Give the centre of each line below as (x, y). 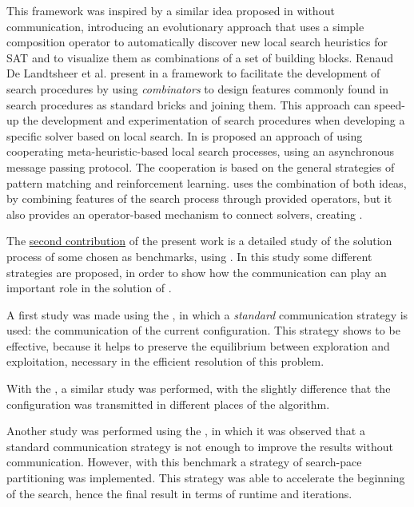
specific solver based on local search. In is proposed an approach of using (185, 135)
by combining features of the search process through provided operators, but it (199, 198)
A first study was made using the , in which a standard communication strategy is (207, 314)
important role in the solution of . (89, 288)
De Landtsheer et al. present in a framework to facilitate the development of (193, 73)
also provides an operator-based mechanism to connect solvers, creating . (185, 214)
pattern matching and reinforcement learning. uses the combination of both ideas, (207, 182)
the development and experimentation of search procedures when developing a (214, 120)
